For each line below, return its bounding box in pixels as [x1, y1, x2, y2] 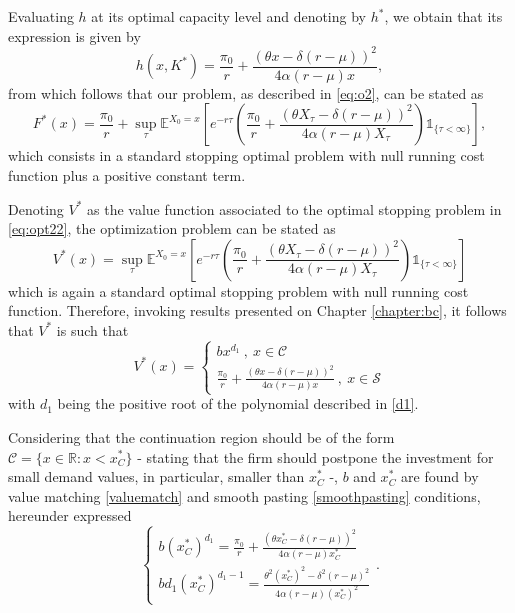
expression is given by [8, 25, 141, 46]
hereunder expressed [8, 505, 132, 526]
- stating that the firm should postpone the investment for [137, 446, 494, 467]
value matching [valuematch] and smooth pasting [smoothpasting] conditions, [8, 485, 481, 506]
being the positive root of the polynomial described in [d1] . [57, 393, 419, 414]
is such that [56, 319, 129, 340]
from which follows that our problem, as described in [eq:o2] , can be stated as [8, 82, 484, 103]
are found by [401, 466, 479, 487]
